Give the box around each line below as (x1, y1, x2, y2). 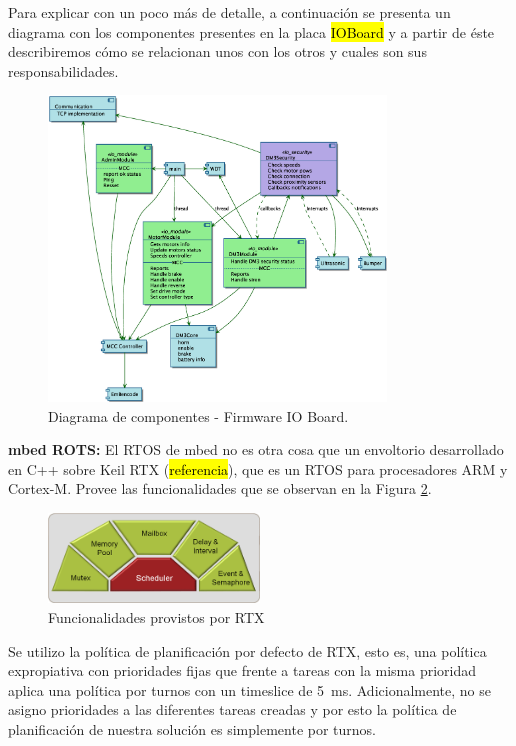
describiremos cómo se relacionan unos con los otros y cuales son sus (8, 41, 427, 62)
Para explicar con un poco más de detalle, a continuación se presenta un (8, 2, 451, 22)
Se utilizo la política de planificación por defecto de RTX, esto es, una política (8, 640, 487, 661)
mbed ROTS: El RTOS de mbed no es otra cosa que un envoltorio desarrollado (8, 439, 504, 460)
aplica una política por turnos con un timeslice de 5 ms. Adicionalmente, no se (8, 679, 491, 700)
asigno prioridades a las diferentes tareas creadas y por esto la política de (8, 699, 457, 720)
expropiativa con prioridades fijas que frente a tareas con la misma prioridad (8, 660, 477, 681)
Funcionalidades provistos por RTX (48, 606, 265, 627)
